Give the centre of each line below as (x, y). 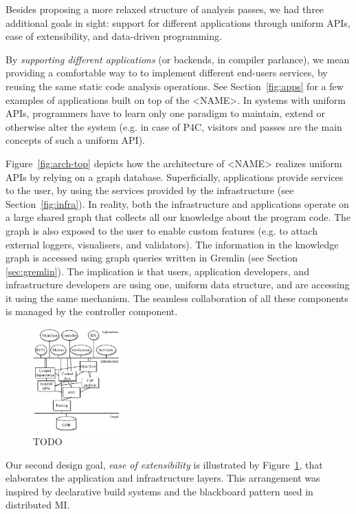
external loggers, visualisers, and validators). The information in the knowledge (172, 244)
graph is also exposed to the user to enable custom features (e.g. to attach (162, 230)
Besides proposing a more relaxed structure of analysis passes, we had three (165, 9)
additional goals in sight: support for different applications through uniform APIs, (178, 22)
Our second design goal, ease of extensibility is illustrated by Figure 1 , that (164, 464)
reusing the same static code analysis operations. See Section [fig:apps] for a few (175, 86)
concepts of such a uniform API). (75, 140)
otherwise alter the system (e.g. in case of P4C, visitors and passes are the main (174, 126)
